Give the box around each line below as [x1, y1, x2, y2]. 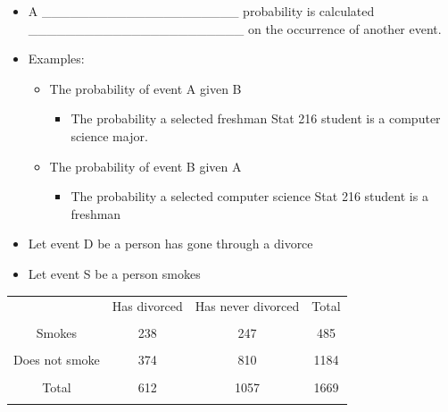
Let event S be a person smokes [28, 264, 201, 282]
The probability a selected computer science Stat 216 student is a [71, 187, 428, 206]
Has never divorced [195, 297, 300, 315]
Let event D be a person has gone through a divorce [28, 234, 313, 253]
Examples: [28, 49, 85, 68]
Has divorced [112, 297, 183, 315]
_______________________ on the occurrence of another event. [28, 19, 442, 38]
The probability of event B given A [49, 156, 242, 175]
